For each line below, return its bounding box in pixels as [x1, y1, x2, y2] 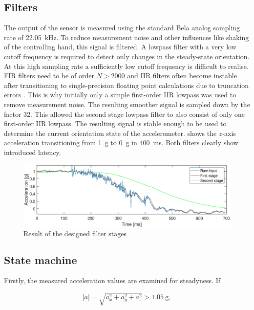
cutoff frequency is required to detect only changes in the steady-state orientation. [4, 51, 250, 61]
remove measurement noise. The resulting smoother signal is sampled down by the [4, 99, 250, 109]
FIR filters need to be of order [4, 70, 94, 81]
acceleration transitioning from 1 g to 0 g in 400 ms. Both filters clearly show [4, 137, 238, 148]
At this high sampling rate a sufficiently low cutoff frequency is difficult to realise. [4, 61, 249, 71]
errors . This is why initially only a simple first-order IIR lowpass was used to [4, 89, 236, 100]
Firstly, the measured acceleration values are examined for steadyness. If [4, 275, 220, 286]
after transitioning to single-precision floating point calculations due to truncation [4, 80, 249, 90]
